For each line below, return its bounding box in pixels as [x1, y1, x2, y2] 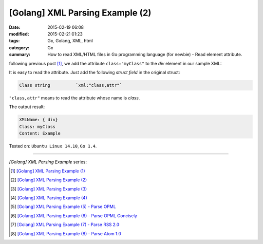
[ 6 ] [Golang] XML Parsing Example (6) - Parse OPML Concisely [10, 212, 137, 219]
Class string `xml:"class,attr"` [19, 82, 122, 88]
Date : [9, 24, 20, 30]
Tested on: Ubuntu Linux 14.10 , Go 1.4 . [9, 143, 97, 149]
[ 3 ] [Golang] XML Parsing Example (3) [10, 186, 87, 192]
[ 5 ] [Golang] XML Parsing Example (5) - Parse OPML [10, 204, 116, 209]
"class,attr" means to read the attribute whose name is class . [9, 95, 140, 101]
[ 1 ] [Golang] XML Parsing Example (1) [10, 168, 85, 174]
